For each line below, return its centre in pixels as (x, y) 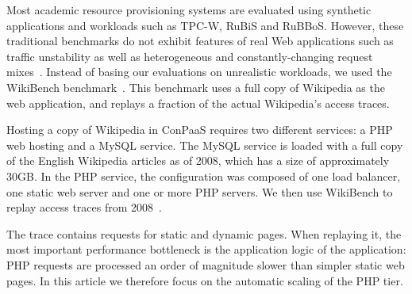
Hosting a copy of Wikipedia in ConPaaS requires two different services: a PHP (200, 130)
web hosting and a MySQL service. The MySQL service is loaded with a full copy (205, 145)
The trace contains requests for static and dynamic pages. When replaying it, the (204, 233)
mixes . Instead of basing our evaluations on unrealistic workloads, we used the (199, 72)
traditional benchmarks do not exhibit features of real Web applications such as (200, 41)
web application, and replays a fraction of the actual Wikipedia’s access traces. (198, 103)
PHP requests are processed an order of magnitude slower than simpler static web (206, 264)
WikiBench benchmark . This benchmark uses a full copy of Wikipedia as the (196, 87)
